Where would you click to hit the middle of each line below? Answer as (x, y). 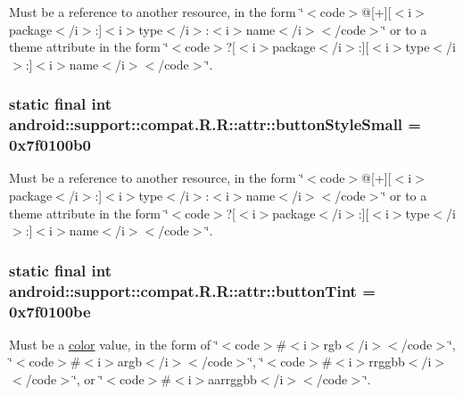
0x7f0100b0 (50, 145)
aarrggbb (232, 379)
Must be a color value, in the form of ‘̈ (114, 344)
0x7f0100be (50, 311)
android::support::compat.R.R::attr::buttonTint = (192, 290)
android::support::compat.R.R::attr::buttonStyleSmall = (215, 124)
